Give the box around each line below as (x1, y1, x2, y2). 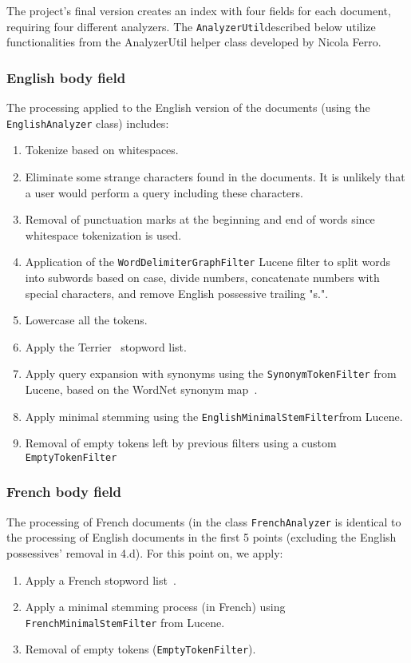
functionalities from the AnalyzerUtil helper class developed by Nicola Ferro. (6, 34, 381, 50)
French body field (6, 482, 121, 502)
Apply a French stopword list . (25, 571, 176, 588)
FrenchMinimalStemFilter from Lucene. (25, 613, 225, 630)
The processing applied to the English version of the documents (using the (6, 99, 370, 116)
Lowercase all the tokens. (25, 312, 148, 328)
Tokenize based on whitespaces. (25, 141, 179, 158)
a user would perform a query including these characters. (25, 184, 303, 200)
